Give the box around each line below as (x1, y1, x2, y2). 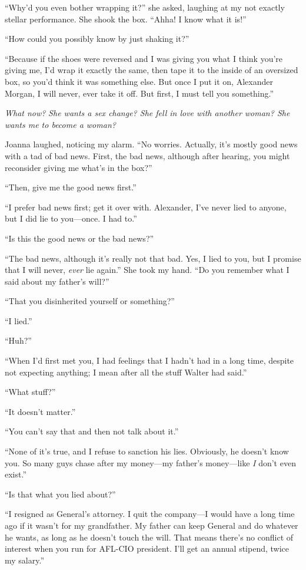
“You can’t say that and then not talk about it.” (5, 425, 179, 437)
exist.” (5, 468, 27, 480)
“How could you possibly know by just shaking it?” (5, 32, 189, 45)
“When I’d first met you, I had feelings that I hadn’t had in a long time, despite (5, 354, 294, 367)
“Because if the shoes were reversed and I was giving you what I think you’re (5, 52, 283, 64)
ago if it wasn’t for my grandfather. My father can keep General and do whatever (5, 519, 298, 531)
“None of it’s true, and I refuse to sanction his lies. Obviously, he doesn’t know (5, 445, 289, 457)
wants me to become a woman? (5, 118, 116, 130)
